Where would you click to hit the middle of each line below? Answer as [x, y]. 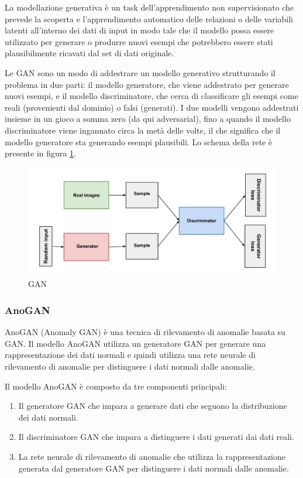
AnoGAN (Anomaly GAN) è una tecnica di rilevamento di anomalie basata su [145, 332]
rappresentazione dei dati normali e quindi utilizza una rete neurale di [130, 355]
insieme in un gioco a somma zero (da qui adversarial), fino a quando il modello [148, 119]
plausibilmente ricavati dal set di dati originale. [89, 53]
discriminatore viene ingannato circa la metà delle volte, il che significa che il [143, 130]
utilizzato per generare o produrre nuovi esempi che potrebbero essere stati [139, 41]
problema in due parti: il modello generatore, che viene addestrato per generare [147, 84]
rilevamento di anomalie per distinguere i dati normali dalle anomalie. [130, 366]
